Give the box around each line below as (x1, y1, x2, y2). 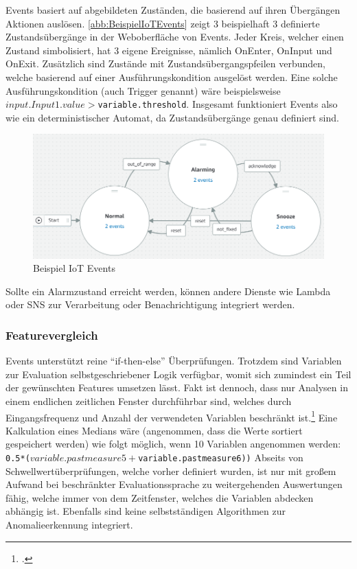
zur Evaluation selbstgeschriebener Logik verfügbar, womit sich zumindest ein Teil (5, 367, 352, 381)
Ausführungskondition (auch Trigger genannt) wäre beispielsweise (5, 83, 281, 97)
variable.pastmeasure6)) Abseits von (138, 450, 303, 465)
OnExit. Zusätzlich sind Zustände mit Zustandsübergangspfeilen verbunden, (5, 56, 325, 71)
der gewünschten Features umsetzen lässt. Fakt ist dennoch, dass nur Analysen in (5, 380, 348, 395)
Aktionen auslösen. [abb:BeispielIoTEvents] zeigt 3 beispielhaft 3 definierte (5, 16, 320, 30)
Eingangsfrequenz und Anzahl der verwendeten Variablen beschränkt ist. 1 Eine (5, 408, 338, 424)
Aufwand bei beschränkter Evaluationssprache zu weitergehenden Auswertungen (5, 477, 343, 491)
